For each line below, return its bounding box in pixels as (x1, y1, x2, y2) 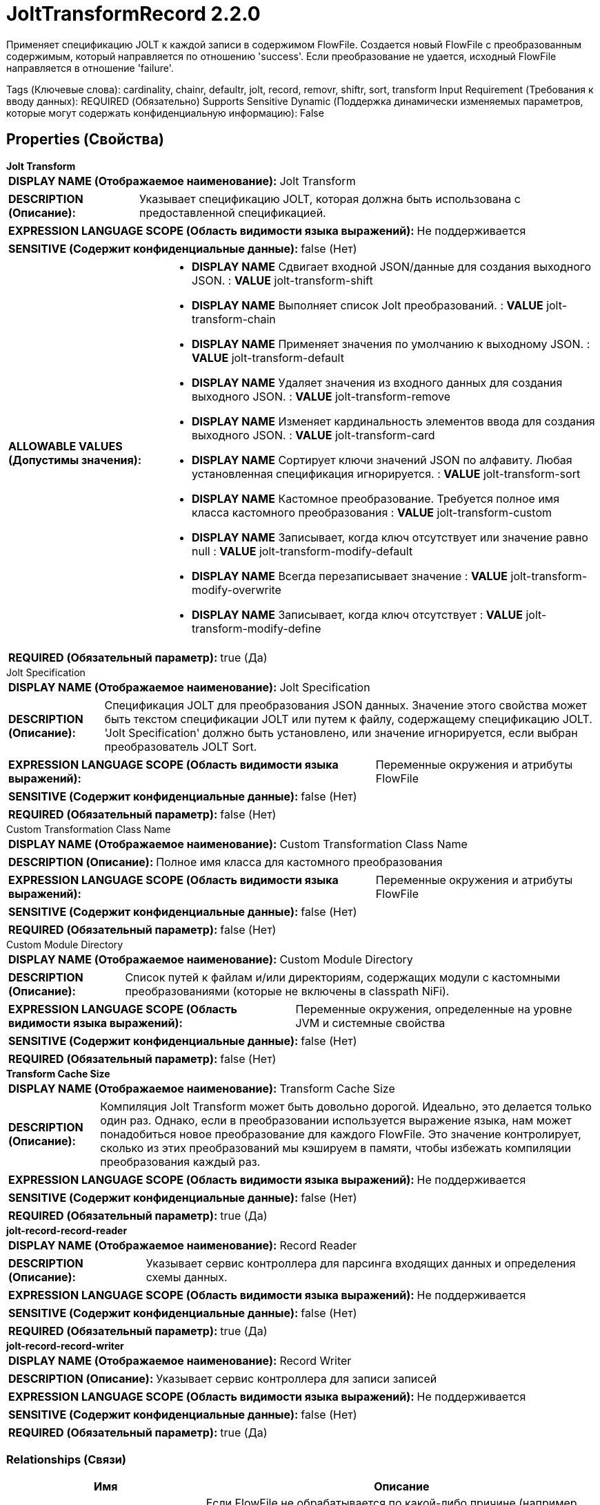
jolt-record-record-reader (6, 1224, 128, 1236)
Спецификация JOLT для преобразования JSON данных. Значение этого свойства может (104, 698, 588, 712)
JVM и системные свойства (295, 1015, 446, 1030)
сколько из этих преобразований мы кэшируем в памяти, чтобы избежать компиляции (100, 1140, 572, 1155)
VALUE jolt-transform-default (192, 350, 344, 365)
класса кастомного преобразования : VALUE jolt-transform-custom (192, 505, 552, 519)
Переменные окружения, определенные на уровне (295, 1001, 572, 1016)
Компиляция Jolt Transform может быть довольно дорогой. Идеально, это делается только (100, 1099, 592, 1113)
